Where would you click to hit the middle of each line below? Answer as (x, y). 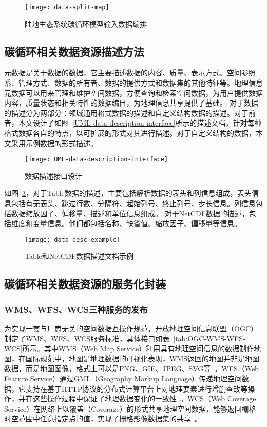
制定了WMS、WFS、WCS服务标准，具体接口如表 (87, 338)
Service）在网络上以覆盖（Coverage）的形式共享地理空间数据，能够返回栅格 (130, 408)
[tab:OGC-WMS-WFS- (209, 338)
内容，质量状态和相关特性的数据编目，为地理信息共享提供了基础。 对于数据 (131, 103)
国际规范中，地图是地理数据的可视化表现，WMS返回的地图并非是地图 (142, 358)
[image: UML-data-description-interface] (97, 160)
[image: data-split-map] (67, 7)
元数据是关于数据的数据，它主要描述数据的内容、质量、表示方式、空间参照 (130, 73)
